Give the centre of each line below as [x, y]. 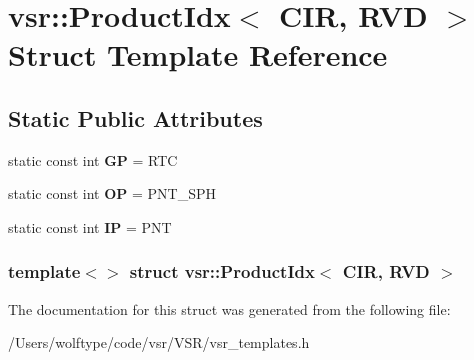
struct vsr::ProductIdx [222, 271]
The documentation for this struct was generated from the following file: [229, 308]
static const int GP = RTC [93, 159]
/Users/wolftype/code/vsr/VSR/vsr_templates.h [159, 342]
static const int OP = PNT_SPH [112, 193]
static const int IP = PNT [90, 226]
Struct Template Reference [198, 54]
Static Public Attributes [135, 117]
